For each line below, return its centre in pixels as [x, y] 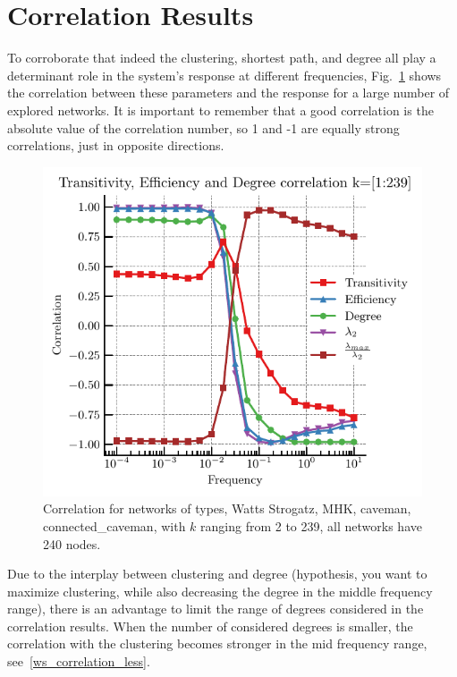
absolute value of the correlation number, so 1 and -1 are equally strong [203, 127]
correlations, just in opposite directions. [116, 145]
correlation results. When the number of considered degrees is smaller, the [210, 626]
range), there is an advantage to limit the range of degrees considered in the [216, 609]
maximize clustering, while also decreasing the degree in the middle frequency [220, 591]
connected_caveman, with [114, 525]
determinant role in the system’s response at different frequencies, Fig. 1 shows [224, 75]
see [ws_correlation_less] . [79, 661]
